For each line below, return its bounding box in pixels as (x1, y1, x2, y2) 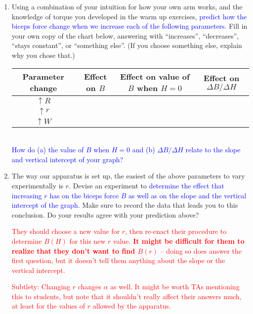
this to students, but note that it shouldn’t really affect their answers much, (11, 291, 242, 301)
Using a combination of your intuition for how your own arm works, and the (11, 1, 243, 11)
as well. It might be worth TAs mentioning (110, 281, 240, 292)
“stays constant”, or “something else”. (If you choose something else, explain (11, 40, 242, 50)
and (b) (132, 144, 155, 155)
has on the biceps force (49, 190, 119, 200)
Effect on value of (120, 70, 190, 82)
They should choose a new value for (11, 226, 120, 236)
